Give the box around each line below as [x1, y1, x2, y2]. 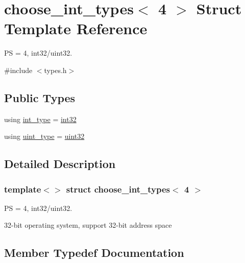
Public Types [4, 89, 76, 105]
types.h [44, 64, 67, 75]
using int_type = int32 [4, 113, 77, 124]
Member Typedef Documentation [4, 245, 184, 260]
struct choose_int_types [66, 182, 170, 195]
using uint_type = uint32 [4, 131, 85, 141]
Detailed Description [4, 156, 116, 172]
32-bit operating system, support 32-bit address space [4, 220, 172, 230]
